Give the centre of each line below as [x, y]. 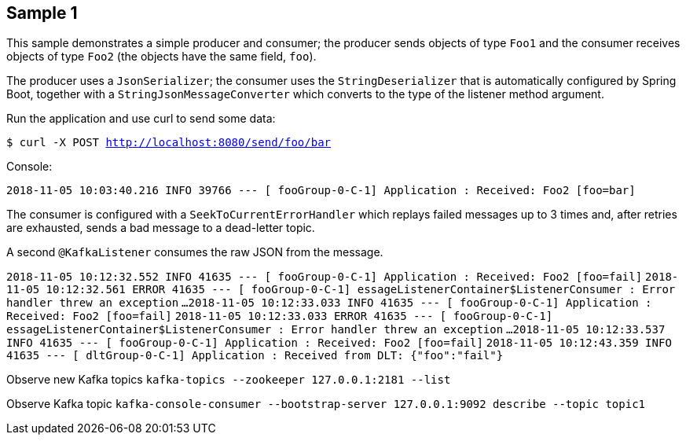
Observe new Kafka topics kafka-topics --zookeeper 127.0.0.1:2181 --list [229, 380]
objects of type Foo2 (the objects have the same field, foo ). [161, 57]
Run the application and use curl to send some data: [141, 119]
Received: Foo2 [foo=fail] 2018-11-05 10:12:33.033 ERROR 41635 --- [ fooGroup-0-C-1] [280, 316]
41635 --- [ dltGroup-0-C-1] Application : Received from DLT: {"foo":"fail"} [255, 356]
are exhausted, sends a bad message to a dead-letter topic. [161, 228]
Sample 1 [42, 13]
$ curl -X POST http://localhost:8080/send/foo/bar [169, 143]
